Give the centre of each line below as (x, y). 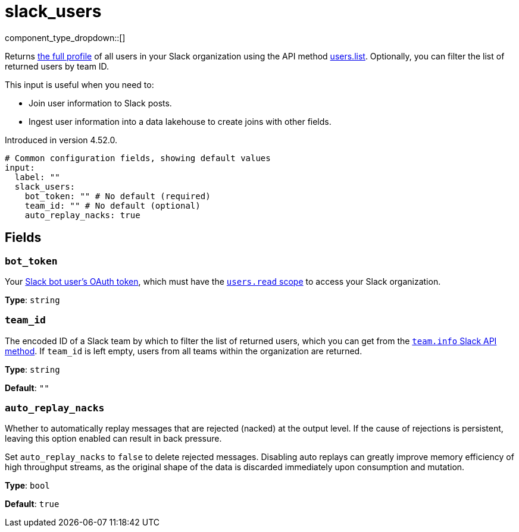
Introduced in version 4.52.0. (61, 140)
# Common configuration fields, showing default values (138, 158)
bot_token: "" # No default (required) (118, 196)
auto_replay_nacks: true (82, 215)
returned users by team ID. (57, 66)
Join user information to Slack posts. (100, 103)
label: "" (37, 177)
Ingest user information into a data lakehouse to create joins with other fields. (180, 121)
